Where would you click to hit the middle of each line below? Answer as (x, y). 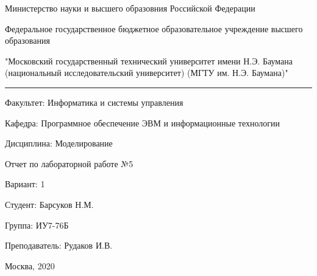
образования (27, 40)
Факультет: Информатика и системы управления (94, 102)
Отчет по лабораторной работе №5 (69, 163)
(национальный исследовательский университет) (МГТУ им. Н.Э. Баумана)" (147, 73)
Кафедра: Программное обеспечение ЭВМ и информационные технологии (142, 122)
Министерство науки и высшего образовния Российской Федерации (130, 8)
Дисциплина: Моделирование (59, 143)
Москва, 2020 (30, 265)
